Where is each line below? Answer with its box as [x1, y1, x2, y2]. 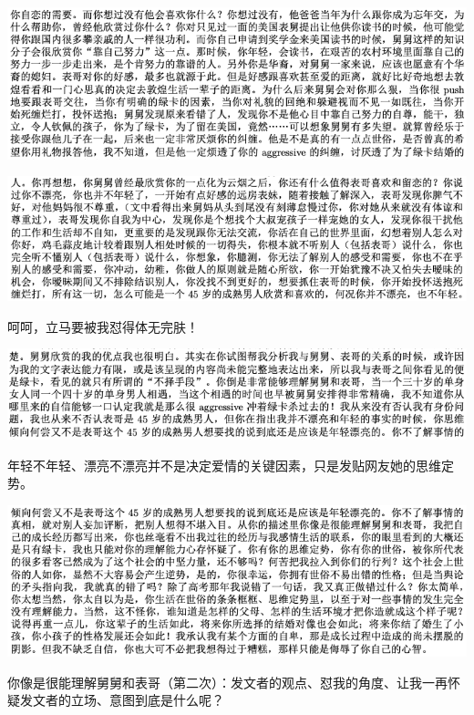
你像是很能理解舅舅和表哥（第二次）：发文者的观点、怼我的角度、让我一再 [7, 672, 448, 691]
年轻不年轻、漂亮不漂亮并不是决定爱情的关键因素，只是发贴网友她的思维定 [7, 455, 454, 474]
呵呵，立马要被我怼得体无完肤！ [7, 316, 199, 336]
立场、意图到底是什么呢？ [70, 690, 224, 710]
